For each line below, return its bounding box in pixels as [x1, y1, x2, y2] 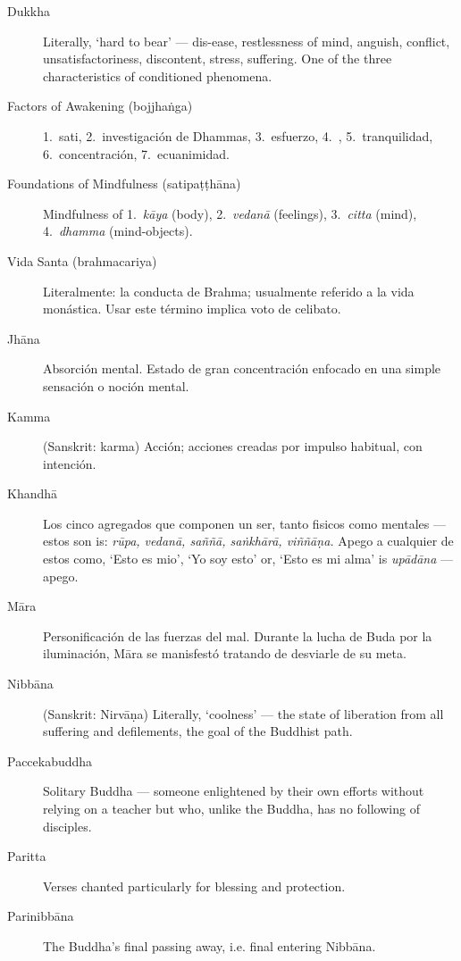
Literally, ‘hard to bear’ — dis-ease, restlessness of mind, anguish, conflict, [43, 31, 450, 50]
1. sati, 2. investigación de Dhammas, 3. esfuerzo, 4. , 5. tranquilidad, [43, 126, 433, 145]
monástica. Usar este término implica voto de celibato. [43, 299, 341, 318]
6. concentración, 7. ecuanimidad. [43, 144, 230, 163]
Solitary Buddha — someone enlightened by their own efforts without [43, 781, 424, 800]
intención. [43, 454, 96, 472]
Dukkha [7, 2, 51, 20]
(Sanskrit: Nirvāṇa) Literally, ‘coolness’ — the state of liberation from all [43, 704, 444, 723]
